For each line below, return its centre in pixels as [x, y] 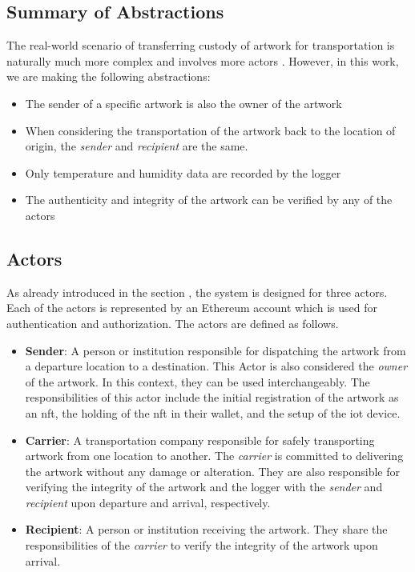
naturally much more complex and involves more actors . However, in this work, [203, 60]
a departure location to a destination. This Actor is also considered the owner [216, 366]
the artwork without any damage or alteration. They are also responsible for [212, 471]
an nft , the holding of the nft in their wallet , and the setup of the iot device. [213, 412]
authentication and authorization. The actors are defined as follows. [173, 323]
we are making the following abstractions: [109, 76]
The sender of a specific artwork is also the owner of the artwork [183, 103]
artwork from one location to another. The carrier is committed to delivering [214, 456]
